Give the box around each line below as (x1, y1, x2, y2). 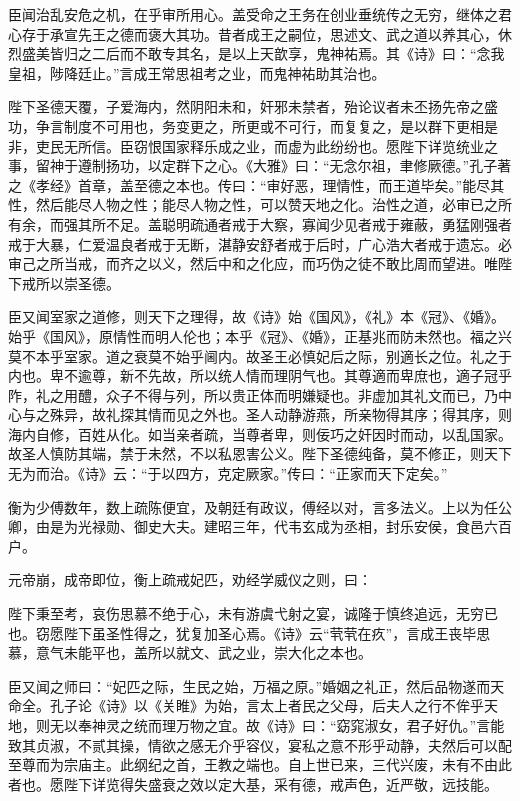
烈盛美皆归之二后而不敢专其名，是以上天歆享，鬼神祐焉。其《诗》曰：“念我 (8, 43, 505, 64)
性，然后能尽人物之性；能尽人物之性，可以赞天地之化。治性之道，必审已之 (8, 194, 498, 215)
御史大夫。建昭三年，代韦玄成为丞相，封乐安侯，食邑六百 (133, 516, 512, 537)
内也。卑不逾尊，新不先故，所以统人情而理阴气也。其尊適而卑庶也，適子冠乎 (8, 365, 512, 386)
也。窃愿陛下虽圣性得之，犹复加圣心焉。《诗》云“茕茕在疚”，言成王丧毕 (8, 622, 477, 643)
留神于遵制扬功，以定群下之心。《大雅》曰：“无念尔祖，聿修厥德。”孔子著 (35, 155, 512, 176)
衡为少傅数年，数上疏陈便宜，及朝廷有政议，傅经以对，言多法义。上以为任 (8, 496, 498, 517)
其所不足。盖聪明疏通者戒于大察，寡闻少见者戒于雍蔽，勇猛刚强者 (77, 213, 512, 234)
